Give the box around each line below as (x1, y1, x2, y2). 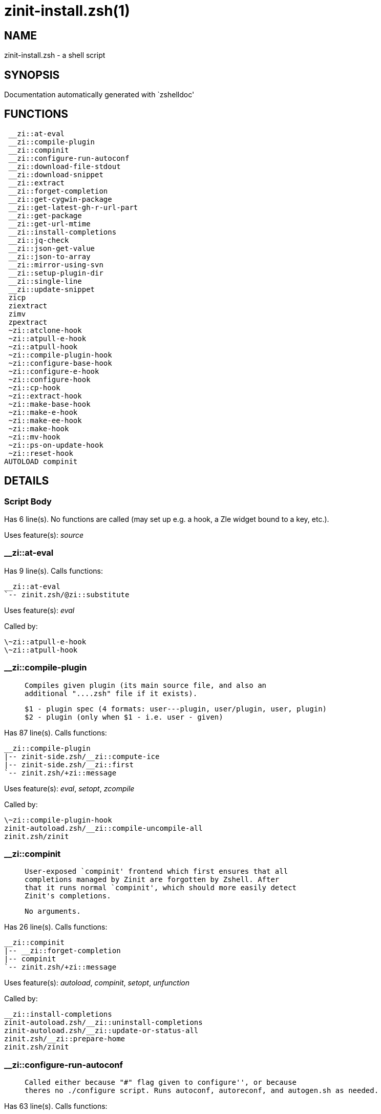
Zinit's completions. (25, 892, 111, 900)
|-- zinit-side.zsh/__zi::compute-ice (4, 752, 160, 761)
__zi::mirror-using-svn (8, 260, 103, 269)
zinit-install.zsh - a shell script (4, 51, 105, 60)
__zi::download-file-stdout (8, 162, 121, 171)
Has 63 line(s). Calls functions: (4, 1102, 108, 1111)
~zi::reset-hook (8, 449, 73, 457)
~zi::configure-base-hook (8, 359, 112, 367)
